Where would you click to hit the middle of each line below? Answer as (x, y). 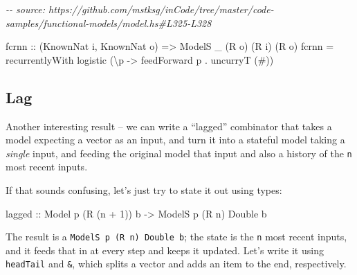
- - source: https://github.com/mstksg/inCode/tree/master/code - (140, 9)
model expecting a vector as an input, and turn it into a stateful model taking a (175, 140)
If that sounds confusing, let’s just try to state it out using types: (144, 190)
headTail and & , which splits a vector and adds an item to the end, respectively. (176, 264)
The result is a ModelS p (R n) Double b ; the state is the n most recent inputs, (176, 237)
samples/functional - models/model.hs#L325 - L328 (109, 23)
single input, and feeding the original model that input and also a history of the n (179, 153)
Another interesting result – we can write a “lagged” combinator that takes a (169, 126)
